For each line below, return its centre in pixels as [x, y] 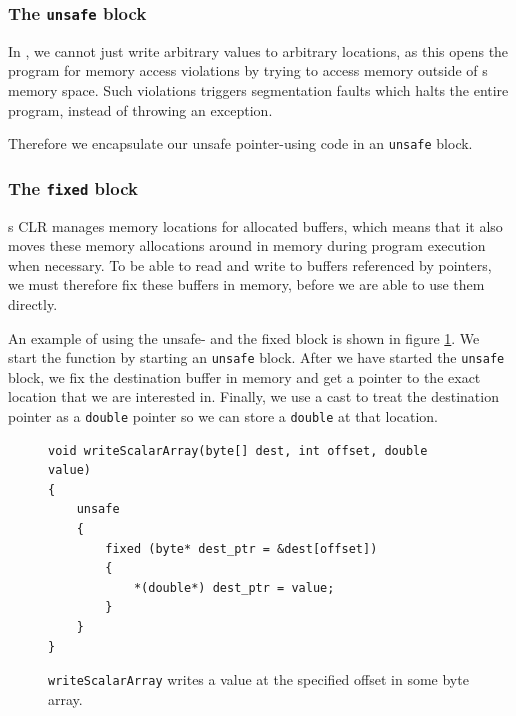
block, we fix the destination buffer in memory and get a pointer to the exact [244, 376]
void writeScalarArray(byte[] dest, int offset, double [238, 450]
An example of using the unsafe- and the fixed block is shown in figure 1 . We [244, 337]
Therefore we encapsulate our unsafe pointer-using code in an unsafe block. [240, 143]
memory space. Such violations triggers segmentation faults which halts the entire [258, 89]
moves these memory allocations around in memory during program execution [247, 245]
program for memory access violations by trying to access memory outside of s [248, 70]
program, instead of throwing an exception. [140, 109]
